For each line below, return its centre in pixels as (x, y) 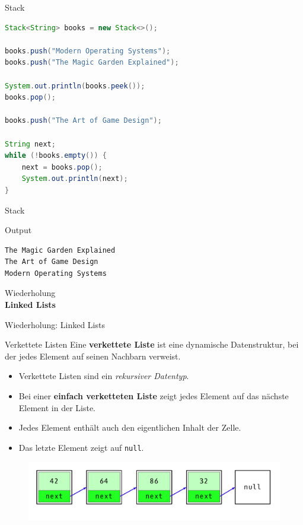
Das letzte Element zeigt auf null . (81, 447)
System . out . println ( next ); (75, 179)
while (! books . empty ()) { (56, 156)
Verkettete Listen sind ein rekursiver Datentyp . (104, 376)
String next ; (30, 144)
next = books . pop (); (62, 167)
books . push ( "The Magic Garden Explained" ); (92, 63)
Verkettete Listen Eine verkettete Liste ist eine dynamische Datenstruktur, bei (152, 344)
